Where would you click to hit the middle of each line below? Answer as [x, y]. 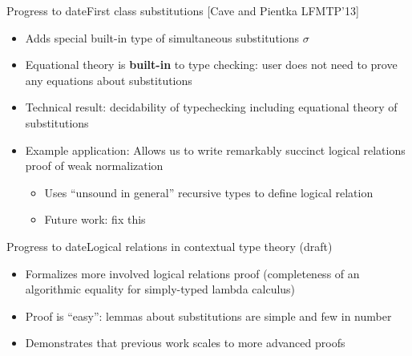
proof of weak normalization [94, 166]
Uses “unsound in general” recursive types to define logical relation [209, 192]
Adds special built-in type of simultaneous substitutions [162, 37]
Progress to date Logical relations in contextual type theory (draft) [170, 246]
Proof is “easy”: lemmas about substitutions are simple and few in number [208, 316]
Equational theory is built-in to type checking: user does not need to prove [211, 65]
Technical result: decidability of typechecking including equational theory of [211, 107]
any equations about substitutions [109, 80]
